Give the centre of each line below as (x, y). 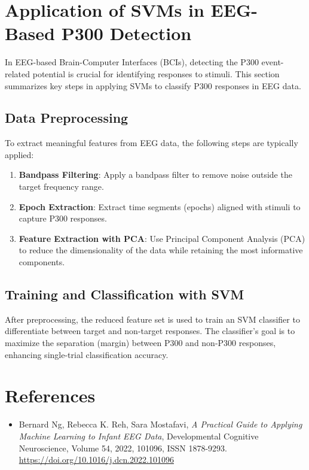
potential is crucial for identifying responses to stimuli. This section (156, 73)
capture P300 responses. (63, 218)
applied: (19, 154)
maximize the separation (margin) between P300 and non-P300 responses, (140, 343)
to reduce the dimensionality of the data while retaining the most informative (161, 250)
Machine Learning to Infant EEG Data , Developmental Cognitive (139, 436)
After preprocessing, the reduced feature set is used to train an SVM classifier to (152, 319)
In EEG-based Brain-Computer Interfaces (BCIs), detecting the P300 (132, 62)
